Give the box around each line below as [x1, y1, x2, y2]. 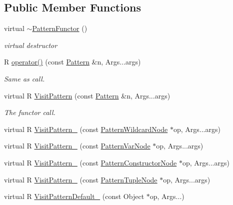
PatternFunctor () [32, 23, 87, 33]
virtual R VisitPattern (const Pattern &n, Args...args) [4, 90, 170, 100]
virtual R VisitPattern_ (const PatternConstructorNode [4, 157, 177, 167]
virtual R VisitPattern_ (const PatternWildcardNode [4, 123, 168, 134]
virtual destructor [4, 39, 57, 50]
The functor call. [4, 107, 55, 117]
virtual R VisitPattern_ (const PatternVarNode [4, 140, 150, 151]
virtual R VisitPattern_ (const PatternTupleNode [4, 174, 157, 184]
